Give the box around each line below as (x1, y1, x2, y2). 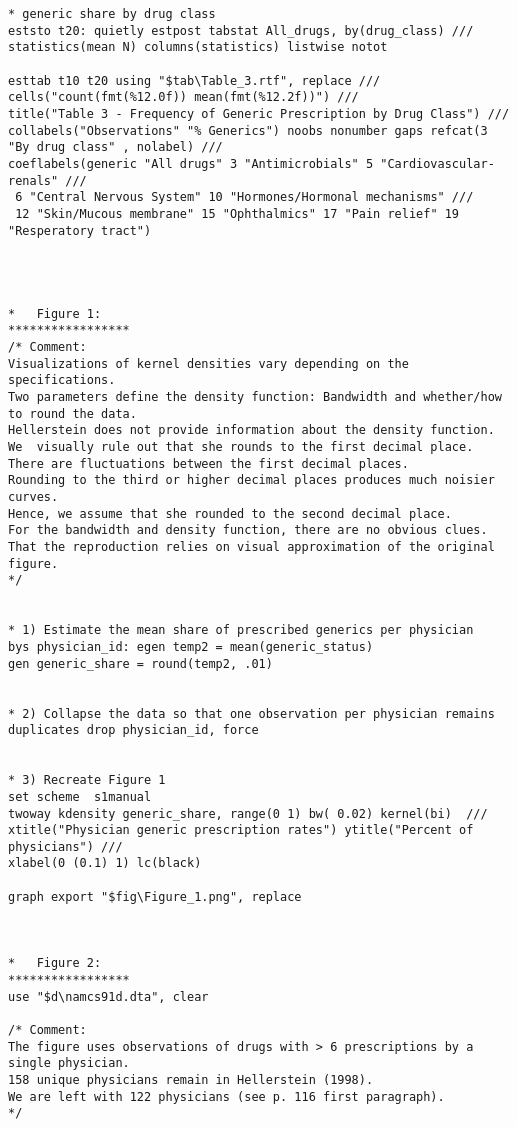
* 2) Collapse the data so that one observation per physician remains (8, 706, 495, 721)
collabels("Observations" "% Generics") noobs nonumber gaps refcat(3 (8, 123, 488, 138)
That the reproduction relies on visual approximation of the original (8, 540, 495, 554)
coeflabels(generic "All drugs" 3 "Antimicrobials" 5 (8, 156, 374, 171)
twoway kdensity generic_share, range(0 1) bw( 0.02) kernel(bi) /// (8, 806, 488, 821)
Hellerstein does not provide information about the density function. (8, 423, 495, 438)
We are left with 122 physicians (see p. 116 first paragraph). (8, 1089, 445, 1104)
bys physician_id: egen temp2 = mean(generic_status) (8, 639, 374, 654)
